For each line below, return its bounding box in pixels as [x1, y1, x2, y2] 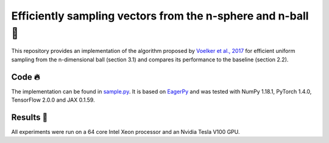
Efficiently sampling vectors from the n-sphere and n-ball [11, 9, 309, 23]
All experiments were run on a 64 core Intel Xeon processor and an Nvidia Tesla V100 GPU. [11, 128, 240, 135]
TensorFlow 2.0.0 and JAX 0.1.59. [11, 96, 95, 103]
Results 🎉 [11, 112, 48, 122]
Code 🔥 [11, 72, 40, 82]
